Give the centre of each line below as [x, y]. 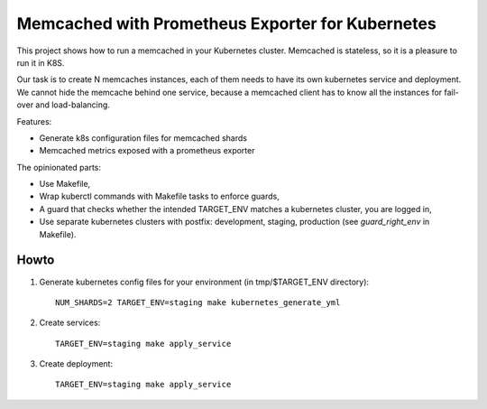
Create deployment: [76, 364]
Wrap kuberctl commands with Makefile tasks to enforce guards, [159, 196]
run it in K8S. [41, 62]
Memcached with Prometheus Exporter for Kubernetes [226, 23]
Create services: [70, 323]
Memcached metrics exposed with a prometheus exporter [147, 151]
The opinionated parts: [59, 167]
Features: [34, 121]
